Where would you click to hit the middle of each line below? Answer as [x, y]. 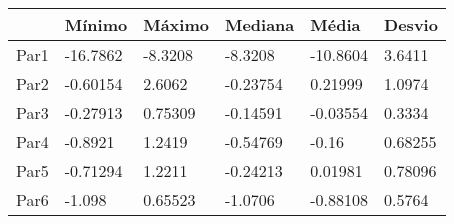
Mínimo [96, 24]
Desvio [411, 24]
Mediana [259, 24]
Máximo [176, 24]
